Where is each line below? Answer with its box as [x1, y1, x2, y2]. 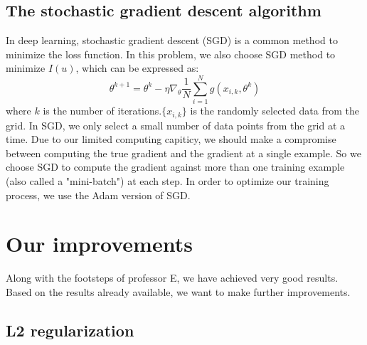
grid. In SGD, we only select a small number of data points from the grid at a [6, 117, 346, 132]
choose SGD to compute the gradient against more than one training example [6, 159, 345, 174]
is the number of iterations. [43, 103, 162, 118]
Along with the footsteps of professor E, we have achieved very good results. [6, 270, 339, 285]
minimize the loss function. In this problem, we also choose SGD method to [6, 46, 336, 61]
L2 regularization [6, 319, 134, 341]
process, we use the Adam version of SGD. [6, 187, 191, 202]
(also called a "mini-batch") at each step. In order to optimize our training [6, 173, 329, 188]
